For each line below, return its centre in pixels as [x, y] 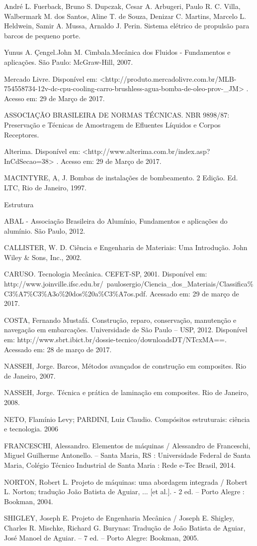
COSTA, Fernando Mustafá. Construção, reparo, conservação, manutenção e [120, 320]
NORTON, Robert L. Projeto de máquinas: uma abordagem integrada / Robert [126, 481]
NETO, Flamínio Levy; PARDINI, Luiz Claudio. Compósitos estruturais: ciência [127, 419]
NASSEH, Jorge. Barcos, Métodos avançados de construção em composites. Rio [125, 366]
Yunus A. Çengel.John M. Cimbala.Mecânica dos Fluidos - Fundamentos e [117, 52]
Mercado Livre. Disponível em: [51, 78]
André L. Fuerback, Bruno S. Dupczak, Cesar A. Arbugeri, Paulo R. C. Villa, [122, 6]
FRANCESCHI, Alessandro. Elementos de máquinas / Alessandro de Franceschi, [127, 445]
